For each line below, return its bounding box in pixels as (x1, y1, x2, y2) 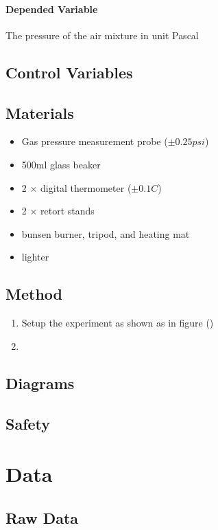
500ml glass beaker (21, 157, 101, 171)
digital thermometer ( (40, 180, 132, 195)
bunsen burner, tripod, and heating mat (21, 226, 190, 241)
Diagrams (5, 372, 75, 393)
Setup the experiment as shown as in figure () (21, 316, 214, 330)
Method (5, 283, 62, 305)
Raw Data (5, 507, 79, 528)
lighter (21, 250, 49, 264)
